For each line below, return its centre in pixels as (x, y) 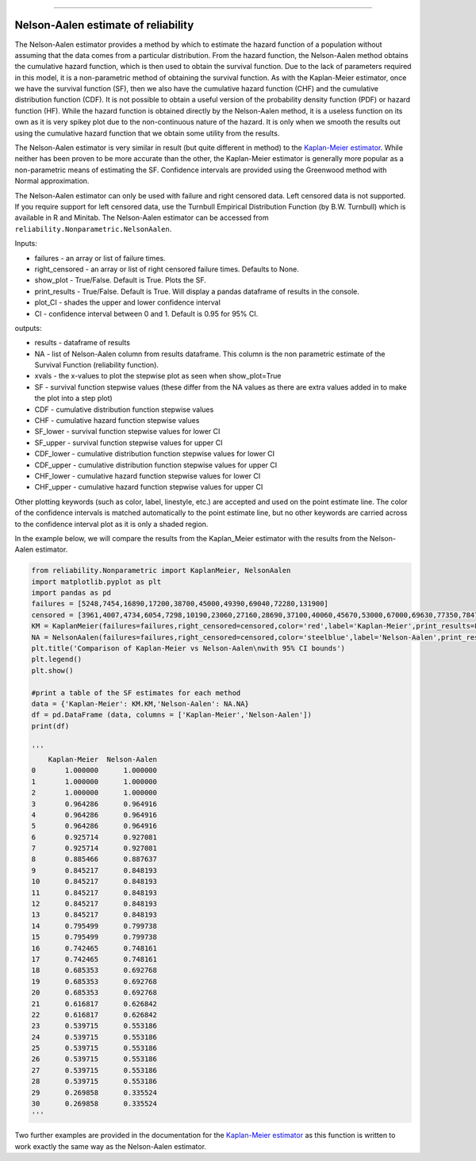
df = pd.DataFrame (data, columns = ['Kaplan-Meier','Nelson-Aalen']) (172, 715)
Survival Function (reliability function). (96, 365)
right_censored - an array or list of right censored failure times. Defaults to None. (167, 269)
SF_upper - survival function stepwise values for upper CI (129, 442)
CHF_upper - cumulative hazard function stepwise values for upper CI (149, 487)
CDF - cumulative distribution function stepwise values (124, 409)
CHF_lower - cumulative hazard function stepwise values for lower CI (148, 475)
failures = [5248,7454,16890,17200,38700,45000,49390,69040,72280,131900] (180, 604)
